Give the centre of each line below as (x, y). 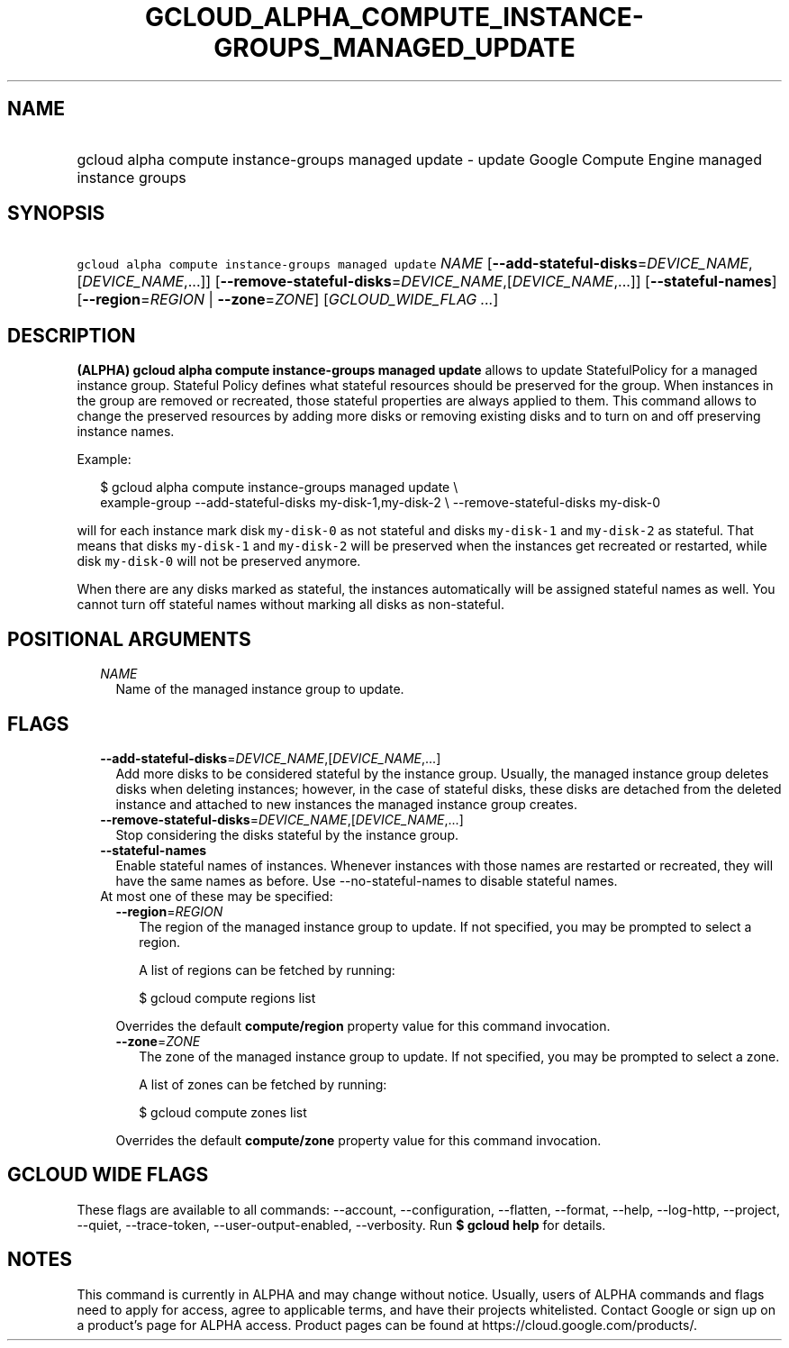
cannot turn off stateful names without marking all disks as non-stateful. (291, 605)
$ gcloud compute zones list (223, 1112)
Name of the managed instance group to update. (260, 689)
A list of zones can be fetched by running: (263, 1084)
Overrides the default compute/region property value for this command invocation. (363, 1025)
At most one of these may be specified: (217, 896)
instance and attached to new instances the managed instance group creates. (346, 804)
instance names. (126, 432)
